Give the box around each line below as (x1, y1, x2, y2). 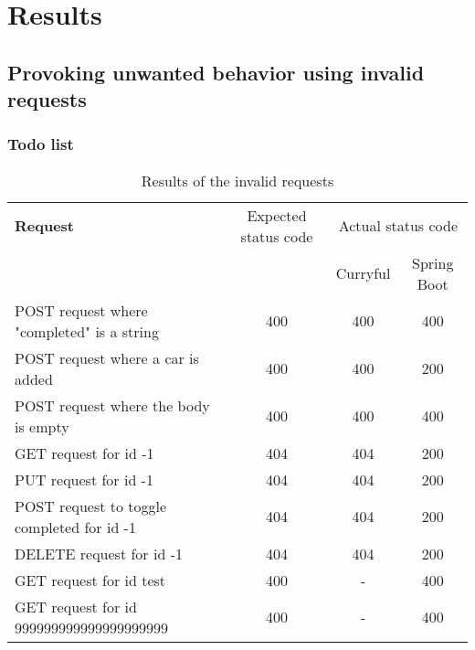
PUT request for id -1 (15, 468, 153, 490)
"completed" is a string (15, 320, 159, 342)
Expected (247, 204, 307, 226)
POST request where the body (15, 394, 210, 416)
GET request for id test (15, 569, 166, 591)
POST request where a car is (15, 346, 199, 368)
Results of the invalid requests (141, 169, 334, 191)
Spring (412, 251, 454, 273)
